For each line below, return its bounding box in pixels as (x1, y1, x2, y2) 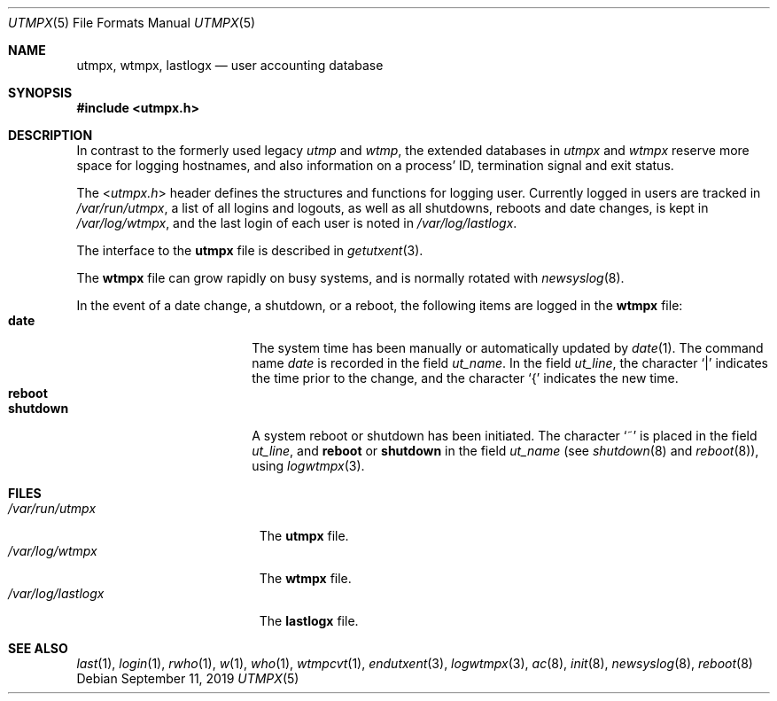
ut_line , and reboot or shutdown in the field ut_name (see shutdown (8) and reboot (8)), (252, 443, 759, 458)
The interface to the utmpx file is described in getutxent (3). (76, 243, 423, 258)
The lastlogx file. (259, 613, 359, 628)
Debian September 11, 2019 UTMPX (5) (76, 671, 299, 686)
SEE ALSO (8, 641, 68, 656)
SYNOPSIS (8, 85, 73, 100)
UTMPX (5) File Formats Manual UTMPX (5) (8, 15, 256, 30)
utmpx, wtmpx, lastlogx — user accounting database (76, 58, 384, 73)
